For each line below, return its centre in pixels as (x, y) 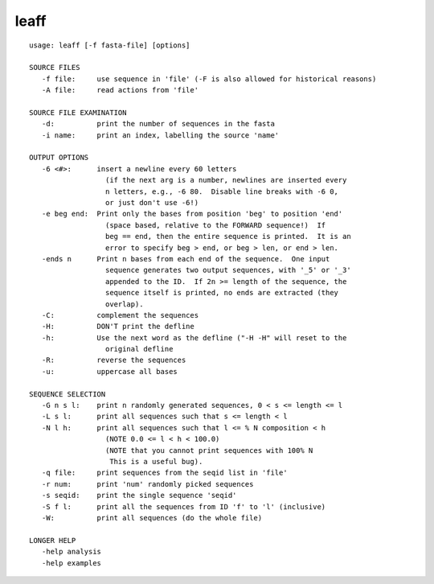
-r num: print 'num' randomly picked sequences (147, 484)
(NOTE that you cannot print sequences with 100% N (209, 450)
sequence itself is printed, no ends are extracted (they (222, 293)
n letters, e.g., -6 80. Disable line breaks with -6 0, (222, 191)
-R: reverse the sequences (114, 360)
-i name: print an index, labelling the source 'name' (160, 135)
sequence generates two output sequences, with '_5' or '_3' (228, 270)
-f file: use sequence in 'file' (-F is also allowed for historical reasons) (209, 79)
